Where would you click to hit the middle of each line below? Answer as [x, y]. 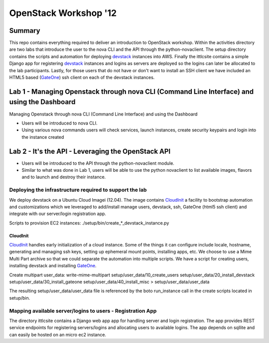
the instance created [43, 137]
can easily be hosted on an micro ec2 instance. [58, 335]
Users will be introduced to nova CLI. [60, 123]
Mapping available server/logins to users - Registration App [83, 311]
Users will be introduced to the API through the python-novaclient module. [98, 163]
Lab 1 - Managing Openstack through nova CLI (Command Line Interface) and [132, 91]
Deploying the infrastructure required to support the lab [78, 190]
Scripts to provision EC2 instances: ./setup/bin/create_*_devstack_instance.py [89, 223]
